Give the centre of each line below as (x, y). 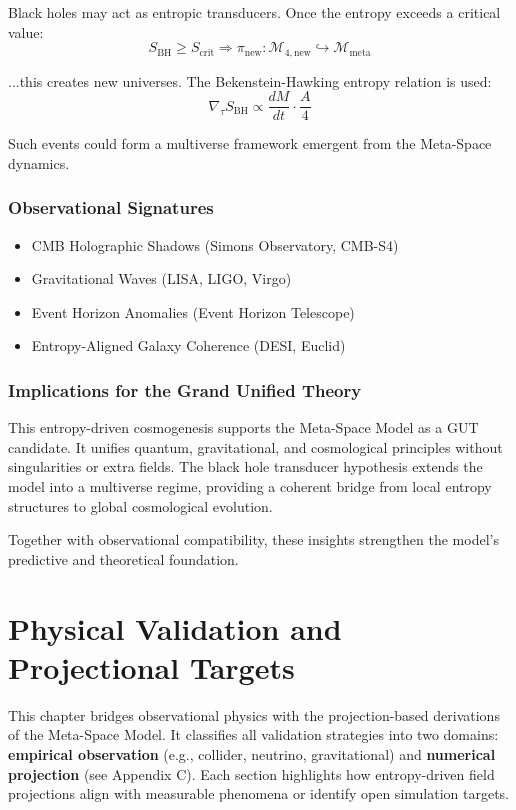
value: (26, 31)
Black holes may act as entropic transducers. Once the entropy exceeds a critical (254, 12)
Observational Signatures (111, 207)
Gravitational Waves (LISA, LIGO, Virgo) (161, 278)
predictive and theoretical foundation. (123, 558)
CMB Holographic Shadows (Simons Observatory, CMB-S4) (215, 244)
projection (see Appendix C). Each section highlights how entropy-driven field (251, 773)
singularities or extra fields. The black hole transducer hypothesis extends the (245, 466)
